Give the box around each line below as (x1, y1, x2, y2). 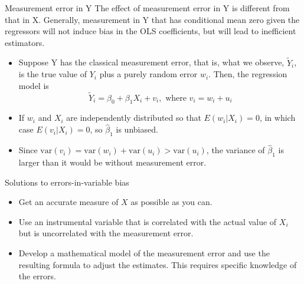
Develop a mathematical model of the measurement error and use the (18, 246, 270, 259)
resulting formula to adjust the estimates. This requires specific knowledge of (18, 258, 297, 270)
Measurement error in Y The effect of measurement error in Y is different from (5, 2, 290, 14)
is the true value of (18, 68, 87, 80)
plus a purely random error (99, 68, 198, 80)
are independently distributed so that (66, 111, 201, 124)
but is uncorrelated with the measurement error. (18, 227, 194, 239)
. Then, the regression (208, 68, 287, 80)
